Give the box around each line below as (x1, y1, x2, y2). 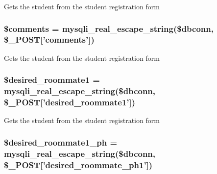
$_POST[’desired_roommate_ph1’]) (4, 158, 153, 171)
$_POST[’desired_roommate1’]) (4, 96, 136, 108)
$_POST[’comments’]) (4, 33, 95, 46)
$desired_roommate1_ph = (4, 136, 118, 148)
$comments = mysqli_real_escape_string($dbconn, (4, 22, 214, 34)
